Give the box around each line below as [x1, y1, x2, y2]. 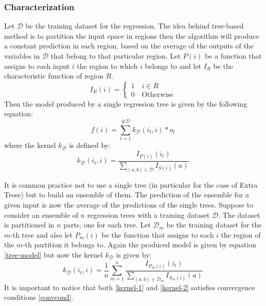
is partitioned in [4, 219, 55, 230]
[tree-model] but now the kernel [4, 249, 103, 260]
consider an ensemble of [4, 209, 78, 220]
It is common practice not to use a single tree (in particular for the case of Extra [4, 179, 258, 190]
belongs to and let [145, 60, 202, 71]
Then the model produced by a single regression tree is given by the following [4, 98, 247, 109]
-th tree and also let [10, 229, 73, 240]
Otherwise [142, 91, 173, 98]
